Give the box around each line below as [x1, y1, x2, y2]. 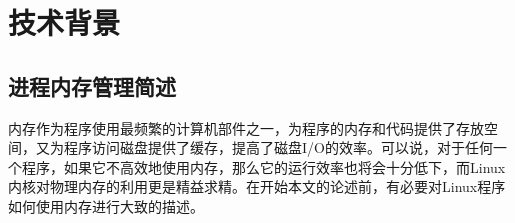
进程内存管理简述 [8, 70, 176, 101]
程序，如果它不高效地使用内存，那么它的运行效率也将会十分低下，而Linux [21, 156, 506, 177]
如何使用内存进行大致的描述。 [8, 195, 204, 216]
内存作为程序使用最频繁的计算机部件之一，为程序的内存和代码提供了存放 [8, 117, 484, 138]
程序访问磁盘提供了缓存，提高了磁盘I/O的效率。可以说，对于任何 [63, 137, 493, 158]
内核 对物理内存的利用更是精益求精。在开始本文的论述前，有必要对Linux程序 [8, 176, 506, 197]
